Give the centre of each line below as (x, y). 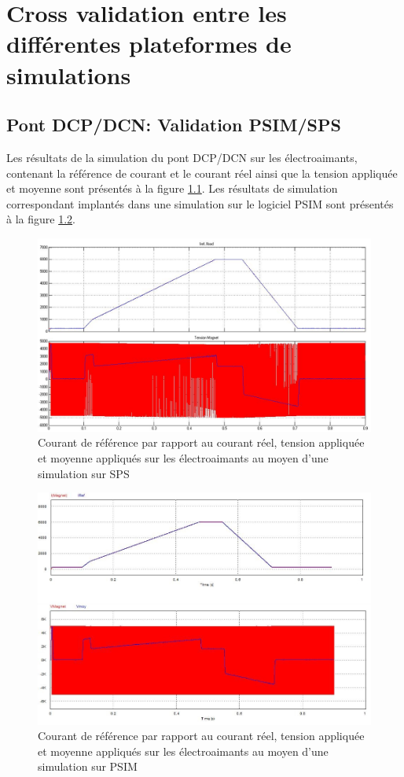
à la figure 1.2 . (41, 219)
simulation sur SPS (84, 473)
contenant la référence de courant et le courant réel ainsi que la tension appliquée (202, 173)
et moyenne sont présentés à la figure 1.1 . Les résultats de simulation (172, 188)
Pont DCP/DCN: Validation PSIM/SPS (174, 125)
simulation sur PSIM (88, 766)
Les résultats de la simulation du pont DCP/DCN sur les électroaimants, (182, 157)
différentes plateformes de (149, 44)
